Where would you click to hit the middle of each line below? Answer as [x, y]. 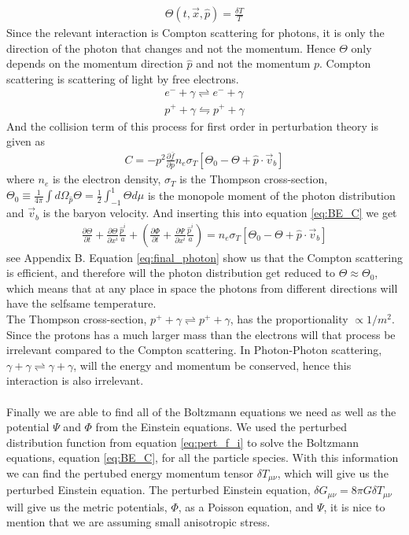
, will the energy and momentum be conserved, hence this [212, 365]
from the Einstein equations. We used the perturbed [221, 427]
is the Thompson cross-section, [254, 179]
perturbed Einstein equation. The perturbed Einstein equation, [158, 490]
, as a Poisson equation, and [246, 506]
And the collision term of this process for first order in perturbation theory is [192, 125]
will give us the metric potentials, [87, 506]
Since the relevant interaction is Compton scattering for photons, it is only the [195, 33]
